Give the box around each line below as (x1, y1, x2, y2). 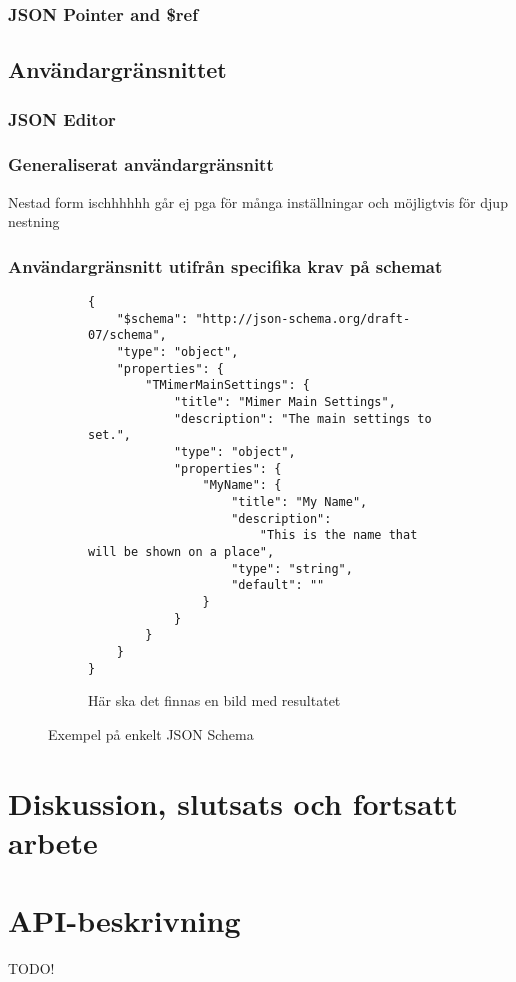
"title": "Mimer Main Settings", (173, 395, 396, 410)
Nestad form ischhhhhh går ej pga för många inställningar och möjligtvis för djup (8, 191, 508, 212)
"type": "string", (231, 561, 353, 576)
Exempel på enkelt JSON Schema (48, 723, 254, 744)
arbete (8, 821, 98, 862)
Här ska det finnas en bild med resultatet (88, 690, 341, 711)
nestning (8, 211, 60, 232)
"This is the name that (259, 528, 418, 543)
